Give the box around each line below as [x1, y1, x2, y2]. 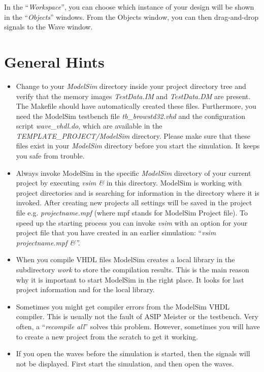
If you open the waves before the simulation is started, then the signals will [16, 348, 250, 359]
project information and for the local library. [16, 284, 155, 295]
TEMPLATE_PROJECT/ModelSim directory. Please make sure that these [16, 130, 251, 141]
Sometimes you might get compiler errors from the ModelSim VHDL [16, 301, 230, 312]
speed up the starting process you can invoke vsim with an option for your [16, 217, 248, 228]
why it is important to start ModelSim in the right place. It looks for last [16, 274, 244, 285]
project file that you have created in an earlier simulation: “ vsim [16, 227, 216, 238]
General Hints [4, 51, 105, 72]
